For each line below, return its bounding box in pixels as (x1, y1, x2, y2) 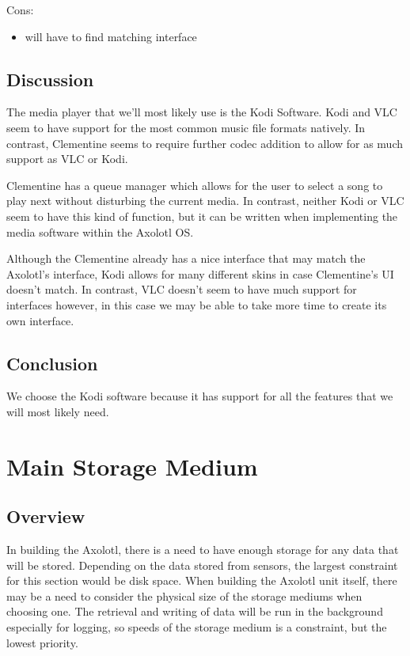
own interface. (6, 312, 74, 328)
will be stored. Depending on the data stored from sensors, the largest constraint (6, 556, 398, 573)
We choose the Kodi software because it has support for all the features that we (6, 388, 393, 404)
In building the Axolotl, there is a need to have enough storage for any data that (6, 541, 399, 558)
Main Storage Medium (6, 449, 258, 482)
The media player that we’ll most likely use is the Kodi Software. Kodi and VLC (6, 104, 397, 120)
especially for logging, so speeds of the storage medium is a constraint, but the (6, 619, 387, 635)
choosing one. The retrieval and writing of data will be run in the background (6, 603, 383, 620)
